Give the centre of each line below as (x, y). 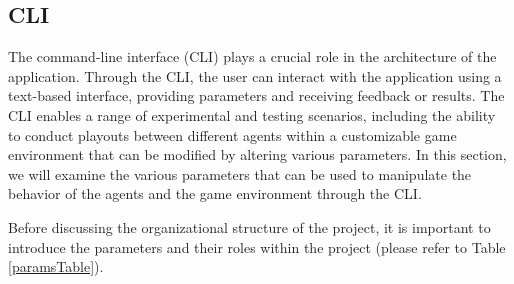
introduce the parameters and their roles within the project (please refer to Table (257, 246)
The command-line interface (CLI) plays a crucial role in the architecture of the (252, 56)
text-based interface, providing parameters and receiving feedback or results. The (256, 95)
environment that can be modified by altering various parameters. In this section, (257, 154)
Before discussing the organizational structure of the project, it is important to (249, 226)
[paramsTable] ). (56, 266)
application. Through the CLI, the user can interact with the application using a (255, 75)
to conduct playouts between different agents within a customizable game (232, 134)
